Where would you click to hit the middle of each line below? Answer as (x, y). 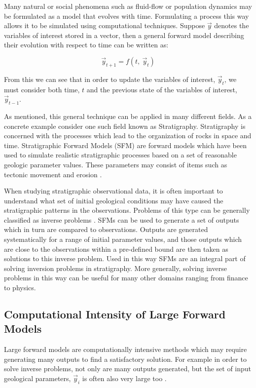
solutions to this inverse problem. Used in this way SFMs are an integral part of (125, 258)
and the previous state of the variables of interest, (162, 89)
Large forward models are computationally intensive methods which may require (126, 349)
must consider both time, (42, 89)
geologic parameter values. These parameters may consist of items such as (116, 164)
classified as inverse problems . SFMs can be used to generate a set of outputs (122, 219)
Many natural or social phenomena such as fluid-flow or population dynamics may (128, 6)
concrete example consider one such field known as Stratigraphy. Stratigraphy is (125, 126)
